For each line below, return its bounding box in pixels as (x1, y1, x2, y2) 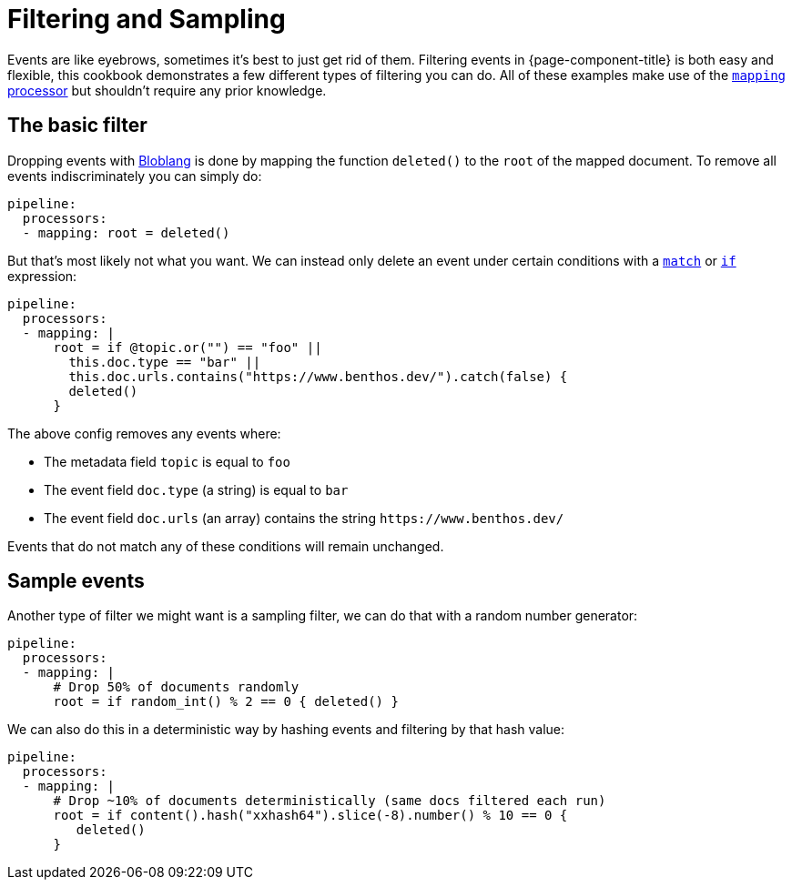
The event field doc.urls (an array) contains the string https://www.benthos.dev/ (44, 509, 564, 526)
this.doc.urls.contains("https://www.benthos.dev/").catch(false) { (68, 368, 568, 384)
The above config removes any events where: (7, 425, 281, 441)
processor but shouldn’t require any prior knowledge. (7, 82, 327, 98)
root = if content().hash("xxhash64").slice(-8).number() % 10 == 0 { (53, 808, 568, 823)
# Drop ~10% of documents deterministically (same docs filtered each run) (53, 793, 606, 809)
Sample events (7, 569, 145, 593)
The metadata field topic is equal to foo (44, 453, 290, 469)
